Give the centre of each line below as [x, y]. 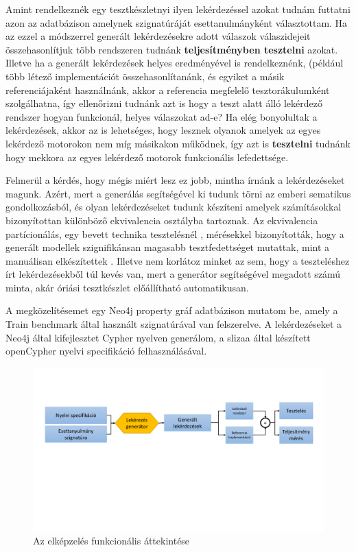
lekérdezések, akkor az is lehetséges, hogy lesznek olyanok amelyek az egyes [163, 130]
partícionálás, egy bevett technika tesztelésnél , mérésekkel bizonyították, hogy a [175, 233]
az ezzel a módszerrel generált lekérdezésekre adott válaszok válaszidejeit [158, 36]
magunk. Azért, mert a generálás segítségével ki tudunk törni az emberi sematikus [178, 193]
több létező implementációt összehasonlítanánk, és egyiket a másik [145, 76]
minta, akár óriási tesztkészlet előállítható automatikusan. [127, 287]
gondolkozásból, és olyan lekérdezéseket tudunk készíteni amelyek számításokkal [174, 207]
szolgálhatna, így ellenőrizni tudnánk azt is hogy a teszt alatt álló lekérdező [164, 103]
